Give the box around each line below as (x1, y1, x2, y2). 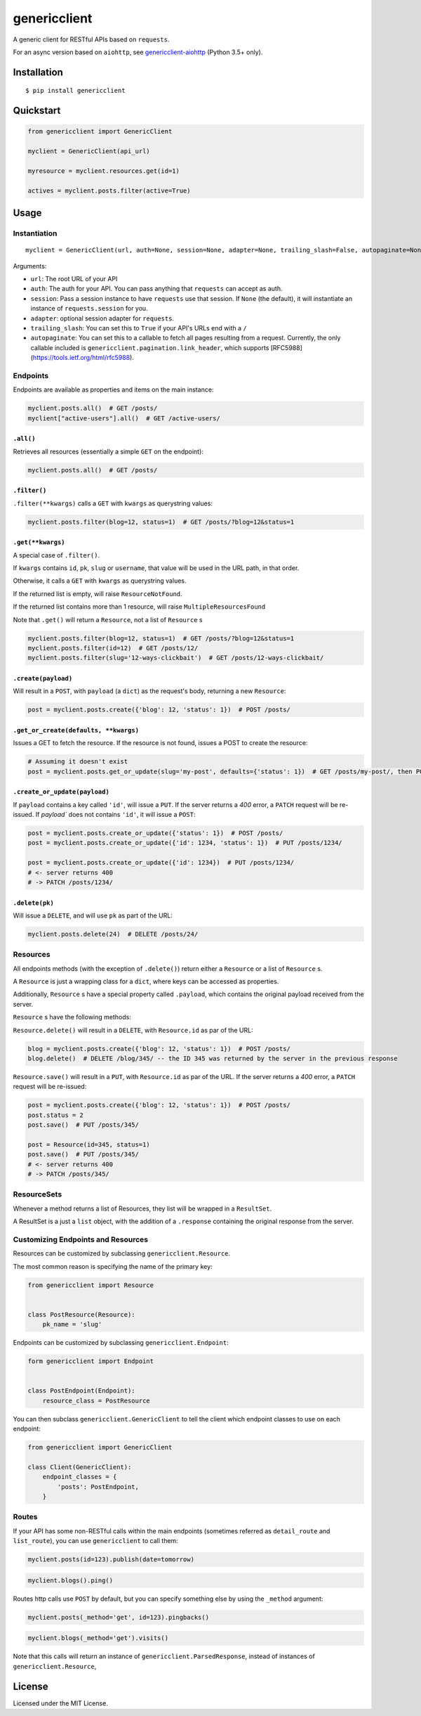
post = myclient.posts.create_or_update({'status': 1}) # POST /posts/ (27, 830, 283, 837)
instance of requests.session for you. (30, 304, 148, 313)
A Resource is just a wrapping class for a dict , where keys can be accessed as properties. (13, 977, 279, 986)
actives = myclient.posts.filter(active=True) (27, 186, 191, 195)
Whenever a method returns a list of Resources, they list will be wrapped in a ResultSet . (13, 1204, 272, 1213)
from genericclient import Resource (27, 1281, 154, 1289)
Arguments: (13, 262, 47, 270)
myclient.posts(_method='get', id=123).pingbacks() (27, 1613, 210, 1621)
